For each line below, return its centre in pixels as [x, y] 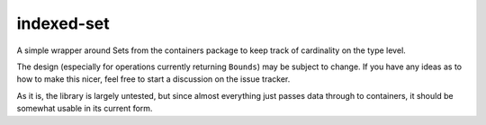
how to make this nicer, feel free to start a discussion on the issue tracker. [153, 79]
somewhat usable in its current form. [85, 109]
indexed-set [63, 23]
